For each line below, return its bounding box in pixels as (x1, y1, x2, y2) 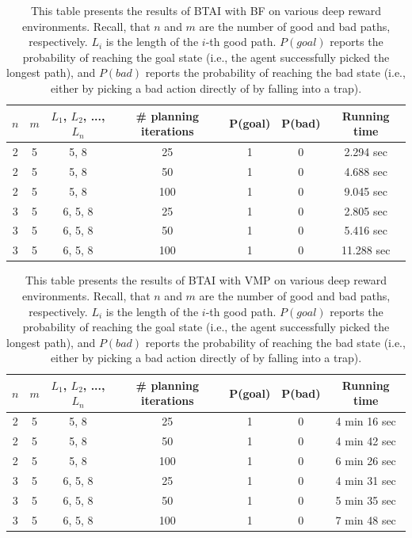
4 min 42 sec (335, 433, 396, 449)
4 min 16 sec (335, 413, 396, 429)
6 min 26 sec (335, 452, 396, 468)
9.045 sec (344, 182, 387, 199)
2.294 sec (344, 143, 387, 159)
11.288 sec (341, 242, 391, 258)
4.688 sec (344, 162, 387, 179)
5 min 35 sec (335, 491, 396, 508)
